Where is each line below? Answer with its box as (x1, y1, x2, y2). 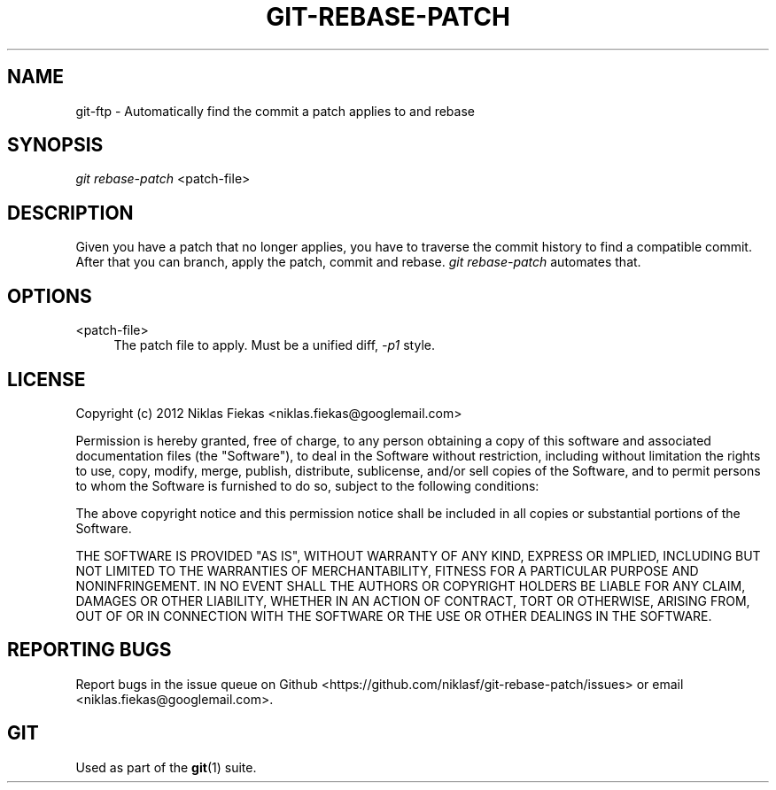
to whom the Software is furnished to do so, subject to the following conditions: (75, 477, 539, 493)
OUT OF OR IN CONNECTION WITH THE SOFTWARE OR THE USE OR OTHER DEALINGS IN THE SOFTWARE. (75, 608, 712, 623)
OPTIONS (7, 284, 92, 307)
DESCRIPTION (7, 201, 134, 224)
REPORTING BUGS (7, 639, 172, 662)
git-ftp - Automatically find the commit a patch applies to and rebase (75, 103, 475, 119)
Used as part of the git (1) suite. (75, 759, 257, 775)
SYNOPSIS (7, 134, 104, 157)
